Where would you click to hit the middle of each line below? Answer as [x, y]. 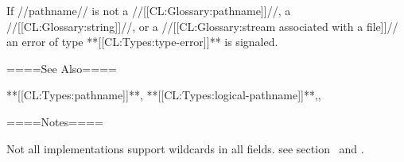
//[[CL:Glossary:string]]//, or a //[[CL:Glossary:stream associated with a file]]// [202, 26]
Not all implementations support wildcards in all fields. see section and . [185, 148]
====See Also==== [62, 68]
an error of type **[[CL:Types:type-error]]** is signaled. [142, 42]
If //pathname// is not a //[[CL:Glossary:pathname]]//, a [149, 10]
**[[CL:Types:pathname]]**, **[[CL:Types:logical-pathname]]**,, [164, 95]
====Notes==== [55, 121]
